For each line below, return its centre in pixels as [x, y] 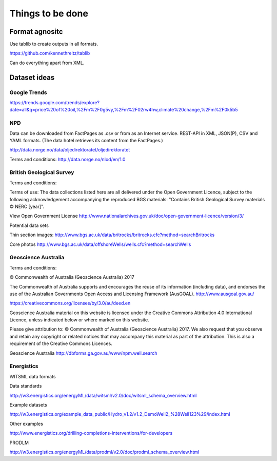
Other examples [26, 424]
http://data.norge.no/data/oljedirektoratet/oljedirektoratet [70, 150]
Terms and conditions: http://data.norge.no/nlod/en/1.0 [67, 159]
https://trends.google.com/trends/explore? [55, 102]
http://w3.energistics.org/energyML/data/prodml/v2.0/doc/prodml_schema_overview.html [104, 452]
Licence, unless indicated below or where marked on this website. [79, 320]
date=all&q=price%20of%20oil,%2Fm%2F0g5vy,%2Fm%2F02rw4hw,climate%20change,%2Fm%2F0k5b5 [124, 110]
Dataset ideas [32, 77]
